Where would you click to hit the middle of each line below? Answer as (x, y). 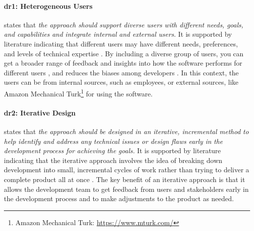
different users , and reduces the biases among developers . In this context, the (121, 72)
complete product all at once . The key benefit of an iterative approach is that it (125, 179)
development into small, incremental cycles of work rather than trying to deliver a (127, 170)
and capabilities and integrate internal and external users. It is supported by (118, 34)
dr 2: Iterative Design (40, 112)
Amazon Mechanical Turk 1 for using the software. (78, 92)
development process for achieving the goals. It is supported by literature (113, 150)
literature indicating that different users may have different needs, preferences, (121, 43)
